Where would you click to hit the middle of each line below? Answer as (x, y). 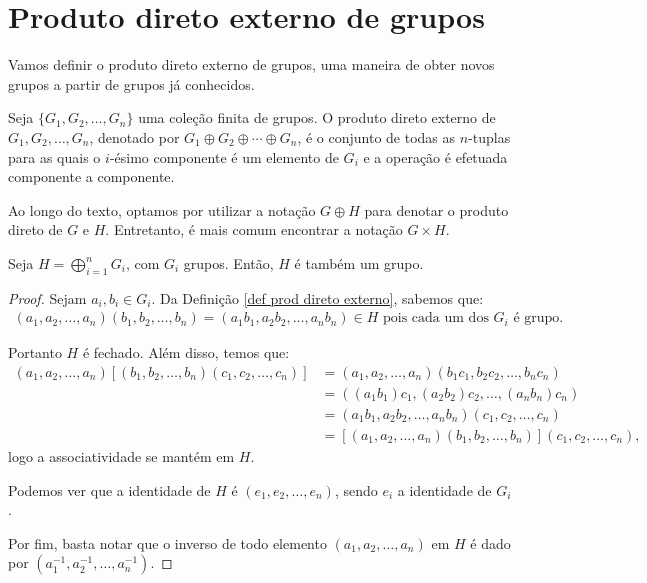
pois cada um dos (436, 318)
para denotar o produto (436, 209)
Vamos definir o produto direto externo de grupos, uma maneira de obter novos (251, 64)
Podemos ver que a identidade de (109, 489)
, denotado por (134, 136)
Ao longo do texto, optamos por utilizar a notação (162, 209)
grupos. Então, (228, 262)
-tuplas (489, 136)
